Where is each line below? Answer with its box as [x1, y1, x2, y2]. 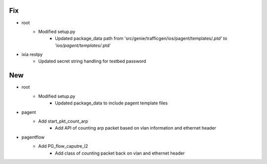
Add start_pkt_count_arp [38, 118, 89, 124]
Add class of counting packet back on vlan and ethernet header [55, 150, 185, 156]
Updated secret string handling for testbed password [38, 58, 146, 64]
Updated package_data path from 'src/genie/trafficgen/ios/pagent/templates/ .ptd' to [55, 35, 227, 41]
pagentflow [21, 134, 44, 140]
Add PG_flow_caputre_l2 [38, 143, 89, 149]
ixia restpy [21, 52, 43, 58]
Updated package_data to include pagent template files [55, 100, 168, 106]
